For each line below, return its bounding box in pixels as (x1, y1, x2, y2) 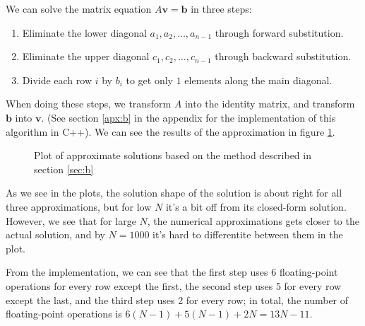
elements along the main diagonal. (184, 72, 333, 87)
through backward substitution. (215, 49, 352, 64)
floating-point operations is (6, 306, 122, 321)
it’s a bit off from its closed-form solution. (165, 199, 347, 214)
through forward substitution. (215, 25, 344, 40)
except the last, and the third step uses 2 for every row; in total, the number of (6, 292, 349, 307)
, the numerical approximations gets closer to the (147, 213, 359, 228)
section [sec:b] (34, 161, 94, 176)
